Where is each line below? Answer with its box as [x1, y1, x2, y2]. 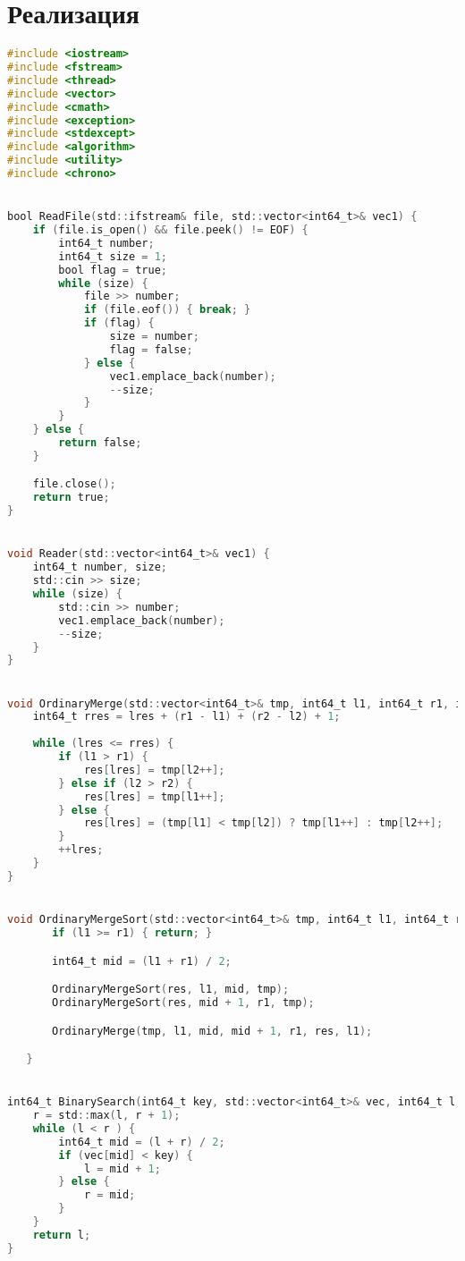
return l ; [32, 1228, 91, 1241]
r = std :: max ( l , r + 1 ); [32, 1109, 181, 1122]
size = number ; [109, 330, 199, 343]
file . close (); [32, 478, 116, 491]
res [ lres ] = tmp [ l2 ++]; [83, 763, 225, 776]
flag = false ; [109, 343, 193, 356]
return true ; [32, 491, 110, 504]
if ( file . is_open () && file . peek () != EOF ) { [32, 224, 309, 237]
